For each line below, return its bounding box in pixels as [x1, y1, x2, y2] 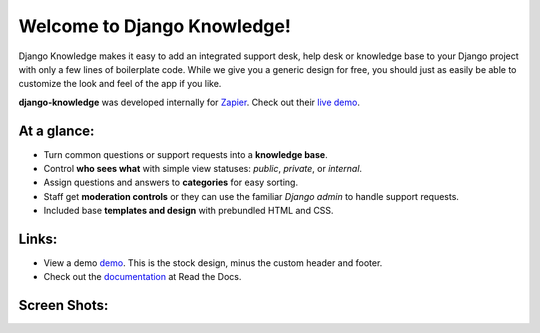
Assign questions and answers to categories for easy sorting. [43, 176, 299, 189]
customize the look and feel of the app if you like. [18, 78, 222, 90]
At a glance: [18, 122, 95, 139]
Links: [18, 231, 58, 247]
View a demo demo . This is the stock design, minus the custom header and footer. [43, 257, 383, 269]
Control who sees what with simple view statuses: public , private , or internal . [43, 163, 363, 175]
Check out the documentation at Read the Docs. [43, 271, 242, 283]
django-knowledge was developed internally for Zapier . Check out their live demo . [18, 96, 360, 108]
